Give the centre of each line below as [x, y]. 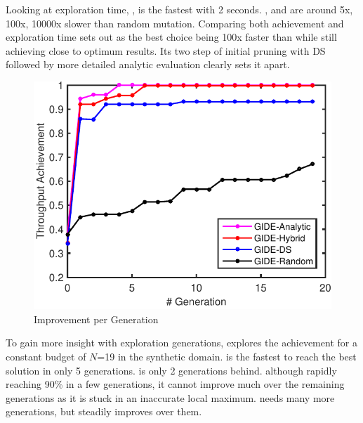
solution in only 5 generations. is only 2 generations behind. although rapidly [171, 370]
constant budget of [46, 356]
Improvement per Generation [96, 319]
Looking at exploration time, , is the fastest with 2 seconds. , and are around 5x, [179, 9]
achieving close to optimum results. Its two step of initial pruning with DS [166, 50]
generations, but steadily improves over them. [104, 411]
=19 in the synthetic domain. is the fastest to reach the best [227, 356]
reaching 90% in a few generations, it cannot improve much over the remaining [175, 384]
